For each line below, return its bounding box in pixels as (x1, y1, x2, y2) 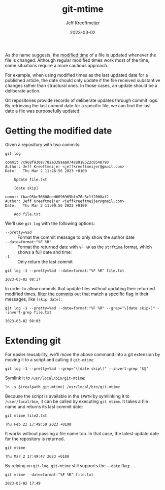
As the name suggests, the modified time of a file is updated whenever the (5, 52, 157, 58)
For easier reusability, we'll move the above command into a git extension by (5, 351, 161, 357)
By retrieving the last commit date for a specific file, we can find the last (5, 102, 151, 108)
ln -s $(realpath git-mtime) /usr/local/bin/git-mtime (5, 384, 120, 389)
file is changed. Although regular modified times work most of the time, (5, 57, 150, 63)
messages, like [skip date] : (5, 296, 63, 302)
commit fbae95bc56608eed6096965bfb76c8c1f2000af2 (5, 194, 109, 199)
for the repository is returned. (5, 436, 65, 442)
